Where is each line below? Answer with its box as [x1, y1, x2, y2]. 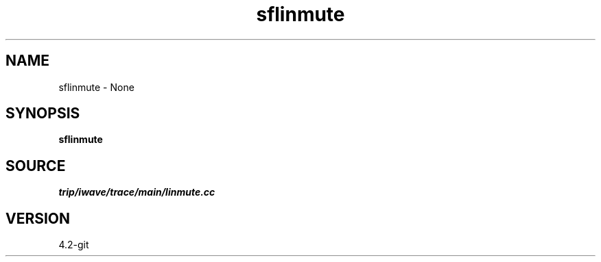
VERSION [5, 209, 71, 227]
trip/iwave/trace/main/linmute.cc [58, 186, 215, 198]
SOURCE [5, 157, 66, 174]
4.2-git [58, 239, 89, 251]
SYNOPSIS [5, 105, 80, 122]
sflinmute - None [58, 81, 134, 93]
